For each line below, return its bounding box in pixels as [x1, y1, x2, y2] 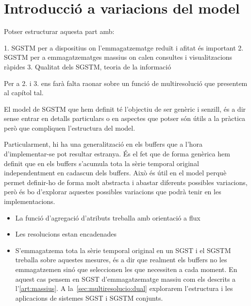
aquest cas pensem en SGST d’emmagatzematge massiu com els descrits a [15, 273, 236, 284]
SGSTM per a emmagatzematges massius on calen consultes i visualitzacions [4, 52, 233, 62]
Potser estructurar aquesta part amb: [4, 26, 115, 36]
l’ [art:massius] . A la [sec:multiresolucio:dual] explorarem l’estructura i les [15, 283, 233, 293]
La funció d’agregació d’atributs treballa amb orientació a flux [15, 212, 201, 222]
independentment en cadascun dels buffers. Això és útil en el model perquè [4, 168, 227, 178]
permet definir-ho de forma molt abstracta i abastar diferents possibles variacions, [4, 177, 248, 187]
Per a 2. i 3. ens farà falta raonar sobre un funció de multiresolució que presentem [4, 78, 248, 88]
